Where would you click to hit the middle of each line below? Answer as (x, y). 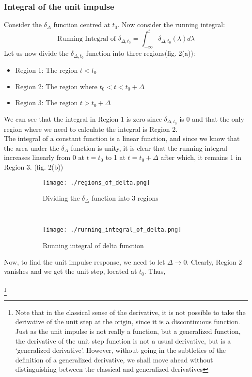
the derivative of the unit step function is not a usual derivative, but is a (123, 340)
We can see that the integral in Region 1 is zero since (83, 118)
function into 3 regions (125, 198)
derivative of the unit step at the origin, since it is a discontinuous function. (128, 322)
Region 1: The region (47, 70)
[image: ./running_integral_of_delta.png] (112, 230)
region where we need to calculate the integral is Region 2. (91, 129)
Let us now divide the (36, 53)
